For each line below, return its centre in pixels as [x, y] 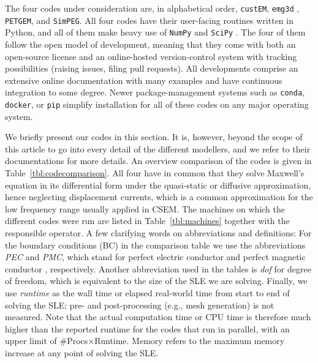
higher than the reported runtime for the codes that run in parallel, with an [147, 328]
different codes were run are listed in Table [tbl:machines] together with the [147, 221]
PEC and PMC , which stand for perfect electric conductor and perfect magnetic [155, 257]
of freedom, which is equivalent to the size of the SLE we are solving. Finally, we [156, 281]
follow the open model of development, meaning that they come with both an [150, 44]
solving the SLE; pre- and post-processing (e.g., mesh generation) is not [140, 305]
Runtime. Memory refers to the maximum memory [190, 341]
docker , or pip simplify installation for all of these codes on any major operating [157, 104]
